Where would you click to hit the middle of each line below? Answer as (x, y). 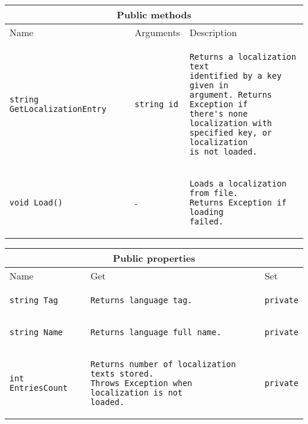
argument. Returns (231, 95)
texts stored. (122, 374)
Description (213, 32)
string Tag (34, 300)
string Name (36, 332)
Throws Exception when (141, 383)
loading (206, 212)
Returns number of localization (163, 364)
